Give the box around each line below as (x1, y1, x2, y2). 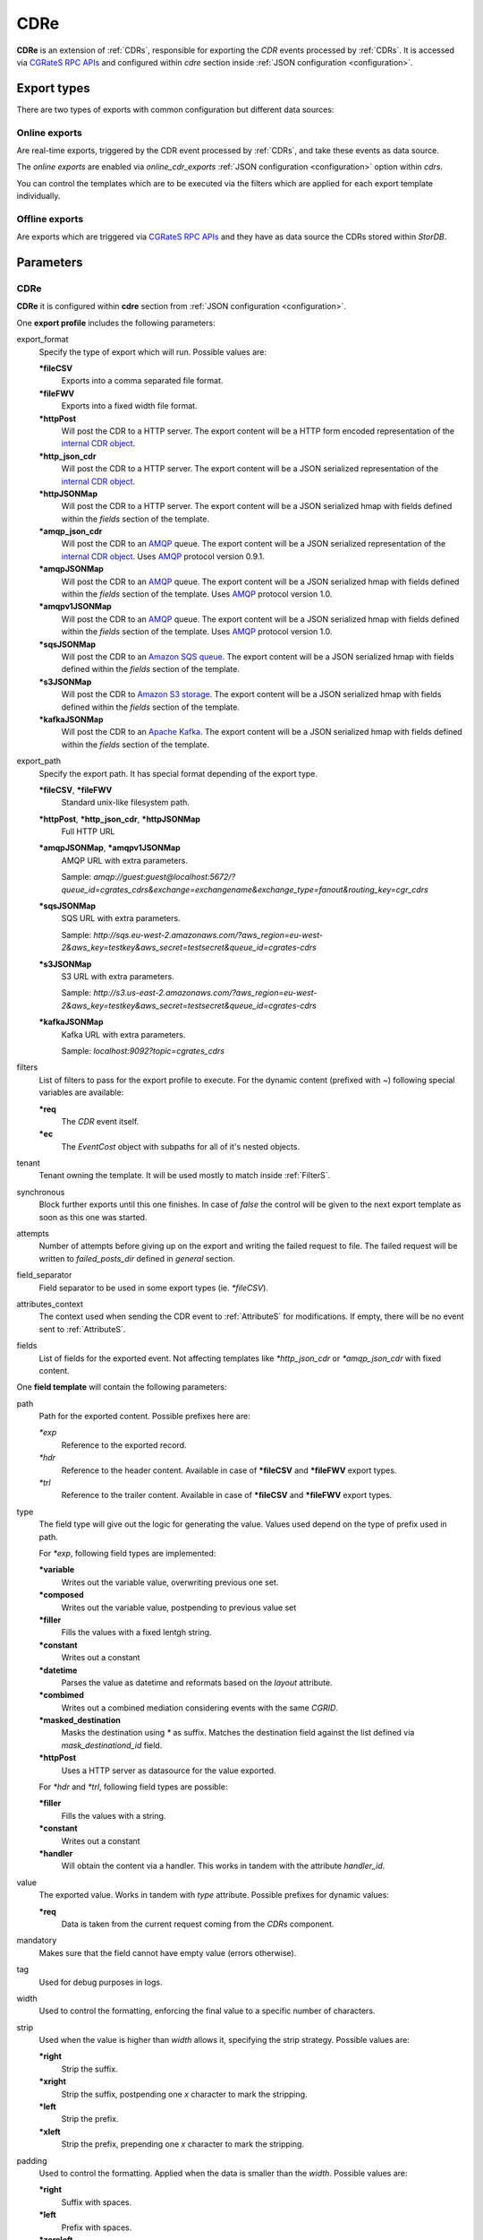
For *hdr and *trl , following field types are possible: (38, 1781, 228, 1792)
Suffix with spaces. (61, 2196, 132, 2208)
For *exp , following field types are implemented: (38, 1548, 216, 1558)
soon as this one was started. (38, 1211, 148, 1222)
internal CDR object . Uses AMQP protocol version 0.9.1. (61, 551, 266, 562)
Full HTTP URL (61, 826, 115, 837)
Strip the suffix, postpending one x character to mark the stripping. (61, 2089, 308, 2099)
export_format (16, 334, 69, 345)
